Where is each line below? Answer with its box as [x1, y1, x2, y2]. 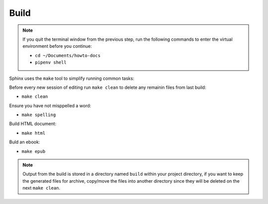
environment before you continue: [22, 43, 92, 49]
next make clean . [22, 185, 61, 191]
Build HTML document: [9, 121, 57, 127]
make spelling [21, 112, 56, 118]
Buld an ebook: [9, 139, 40, 145]
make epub [21, 148, 46, 154]
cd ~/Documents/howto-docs [35, 53, 101, 58]
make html [21, 130, 46, 136]
